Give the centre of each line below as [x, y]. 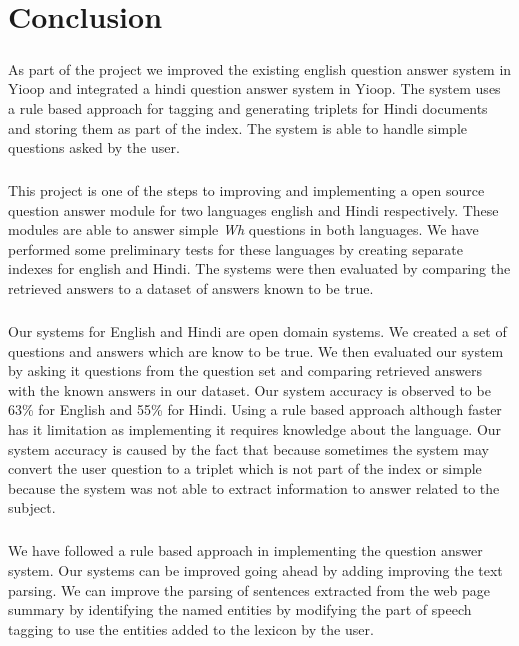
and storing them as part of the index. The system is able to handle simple [238, 127]
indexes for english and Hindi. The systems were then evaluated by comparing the [259, 268]
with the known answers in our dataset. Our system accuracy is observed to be [249, 389]
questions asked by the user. [94, 147]
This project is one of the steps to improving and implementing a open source [246, 190]
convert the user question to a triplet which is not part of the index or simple [245, 468]
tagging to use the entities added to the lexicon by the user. [191, 628]
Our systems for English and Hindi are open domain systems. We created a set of [257, 331]
